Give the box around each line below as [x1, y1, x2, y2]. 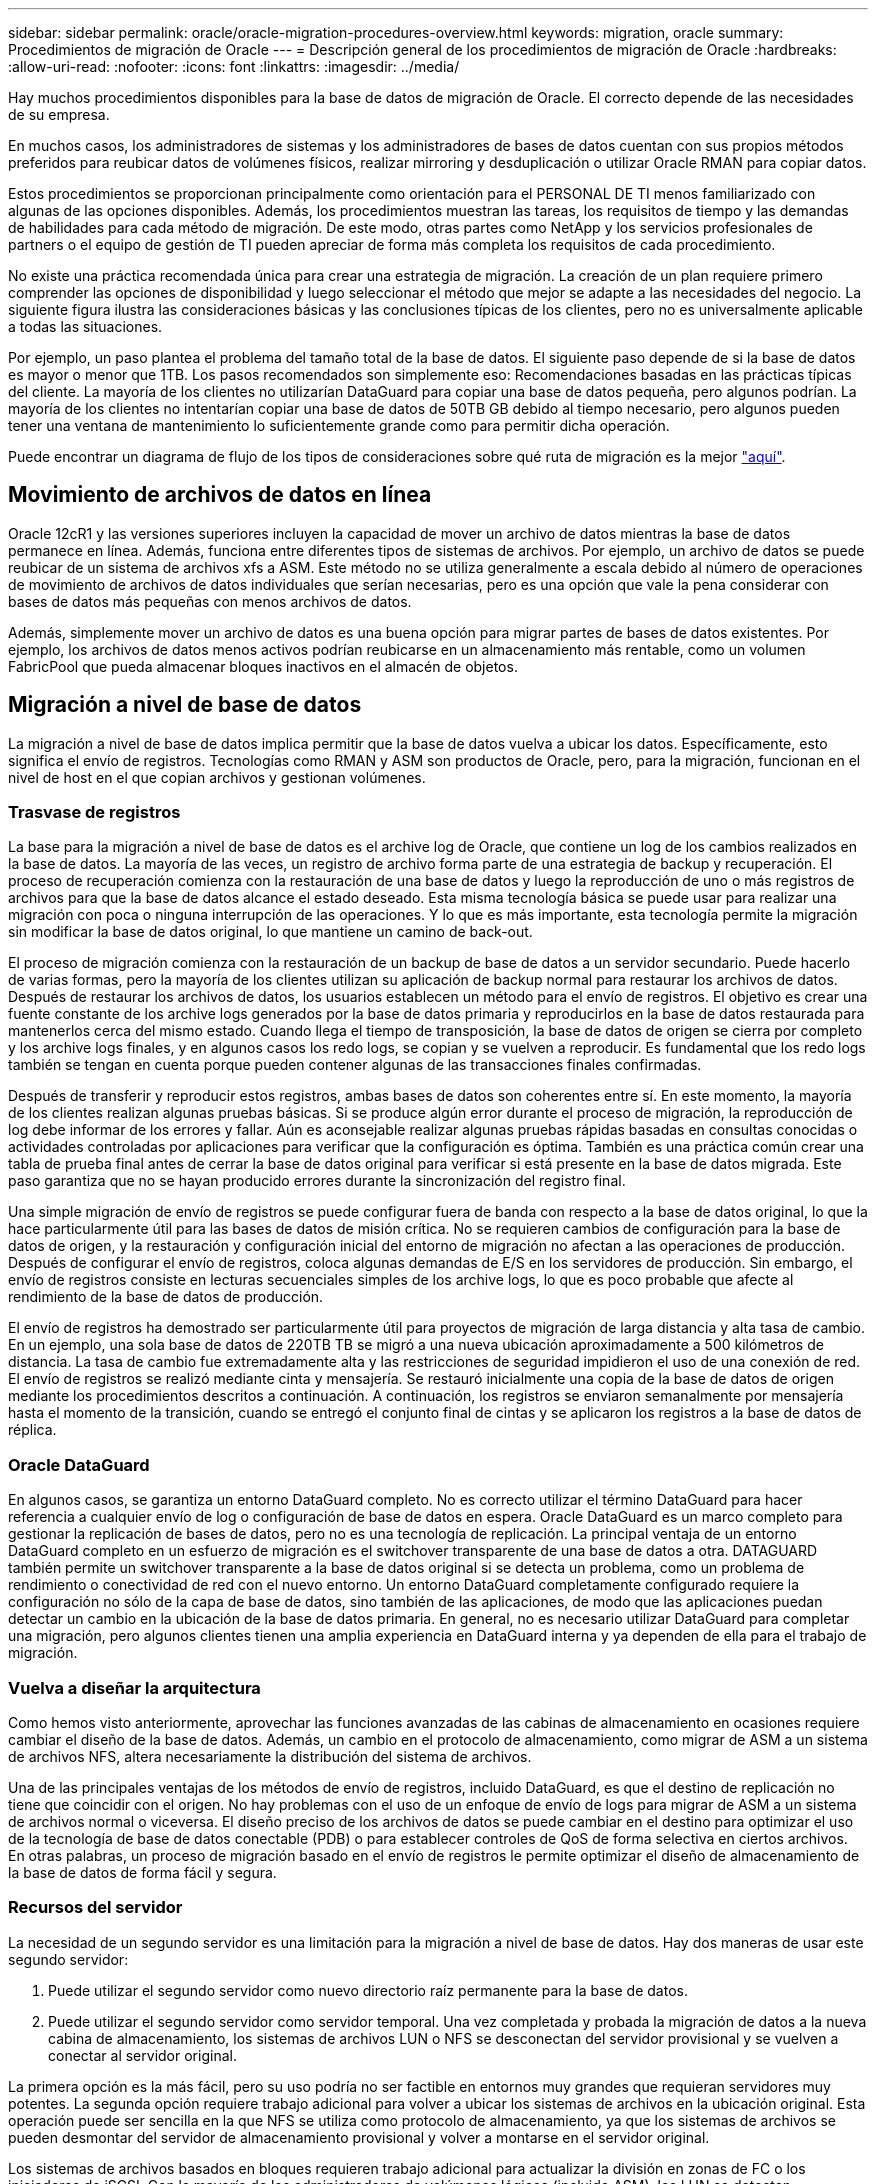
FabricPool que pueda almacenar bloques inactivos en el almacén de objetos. [8, 657, 518, 675]
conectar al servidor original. [48, 2046, 237, 2064]
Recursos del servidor [8, 1897, 183, 1918]
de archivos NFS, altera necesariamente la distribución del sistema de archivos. [8, 1747, 532, 1765]
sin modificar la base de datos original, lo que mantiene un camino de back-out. [8, 923, 533, 941]
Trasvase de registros [8, 802, 181, 823]
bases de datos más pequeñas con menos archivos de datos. [8, 592, 412, 610]
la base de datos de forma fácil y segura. [8, 1863, 277, 1881]
